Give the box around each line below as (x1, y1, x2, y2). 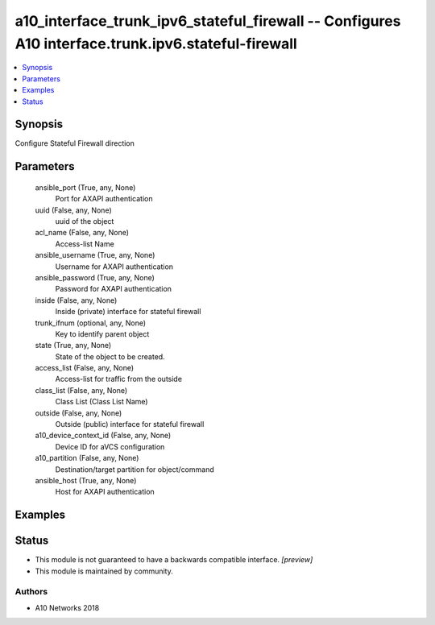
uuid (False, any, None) (35, 205, 112, 215)
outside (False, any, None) (35, 408, 122, 418)
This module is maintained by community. (35, 566, 173, 576)
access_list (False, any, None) (35, 363, 135, 373)
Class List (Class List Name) (55, 397, 148, 407)
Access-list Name (55, 238, 114, 249)
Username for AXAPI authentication (55, 262, 173, 271)
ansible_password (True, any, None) (35, 272, 155, 282)
